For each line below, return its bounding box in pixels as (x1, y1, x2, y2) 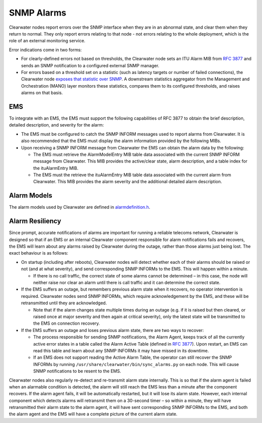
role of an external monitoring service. (9, 38, 86, 44)
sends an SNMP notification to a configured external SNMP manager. (21, 62, 160, 68)
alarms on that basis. (21, 90, 63, 96)
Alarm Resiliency (9, 217, 62, 225)
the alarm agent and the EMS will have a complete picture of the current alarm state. (9, 411, 178, 417)
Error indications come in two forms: (9, 47, 82, 53)
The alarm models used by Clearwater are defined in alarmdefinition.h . (9, 204, 150, 210)
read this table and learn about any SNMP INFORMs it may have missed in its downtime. (33, 348, 209, 353)
